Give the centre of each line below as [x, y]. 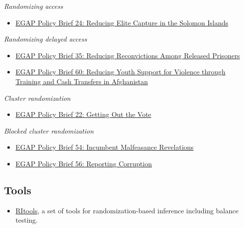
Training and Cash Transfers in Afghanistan [82, 81]
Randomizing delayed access [46, 39]
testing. [26, 220]
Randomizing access [34, 6]
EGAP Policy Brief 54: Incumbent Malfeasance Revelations [105, 147]
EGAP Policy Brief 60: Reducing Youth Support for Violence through [121, 72]
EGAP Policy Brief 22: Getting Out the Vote [83, 114]
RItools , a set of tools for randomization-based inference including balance [127, 210]
